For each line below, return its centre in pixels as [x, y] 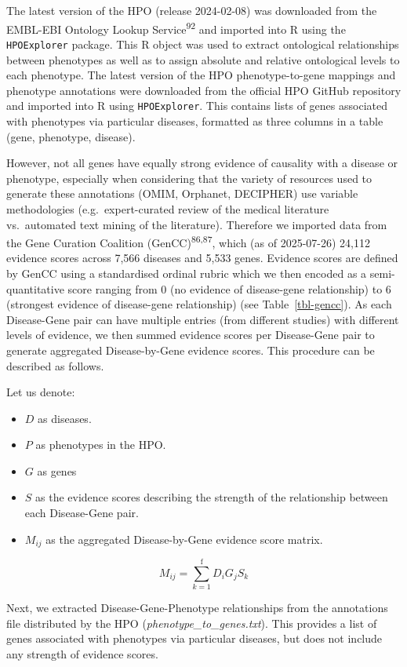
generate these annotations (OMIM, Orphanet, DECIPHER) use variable [182, 193]
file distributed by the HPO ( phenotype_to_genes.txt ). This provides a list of [192, 623]
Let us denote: [41, 392]
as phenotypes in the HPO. [101, 445]
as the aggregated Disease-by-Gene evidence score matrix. [184, 539]
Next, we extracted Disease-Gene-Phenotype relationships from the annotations [197, 608]
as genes [57, 470]
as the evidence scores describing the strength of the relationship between [212, 497]
